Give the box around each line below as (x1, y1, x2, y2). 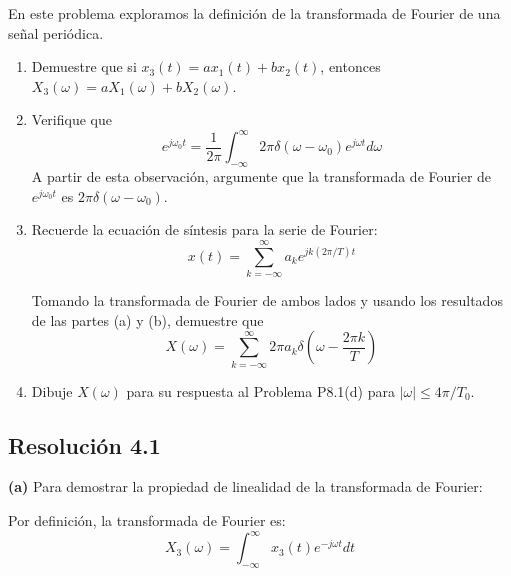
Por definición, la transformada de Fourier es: (8, 510, 286, 531)
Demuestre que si (31, 56, 137, 77)
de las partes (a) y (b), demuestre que (31, 309, 264, 330)
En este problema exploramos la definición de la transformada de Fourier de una (8, 3, 501, 23)
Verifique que (31, 109, 112, 130)
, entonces (320, 56, 381, 77)
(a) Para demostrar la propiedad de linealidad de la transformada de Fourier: (8, 476, 483, 497)
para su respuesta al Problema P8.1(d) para (126, 380, 395, 401)
